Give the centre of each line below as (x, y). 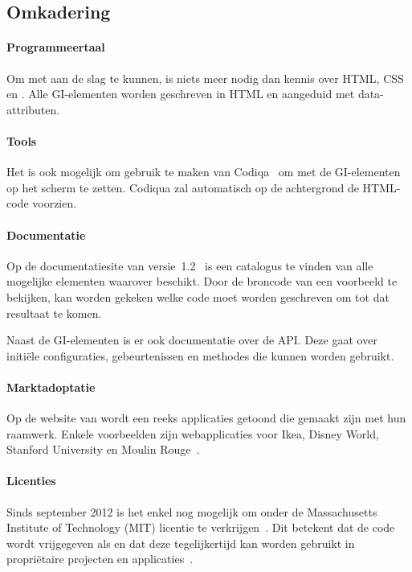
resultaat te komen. (54, 313)
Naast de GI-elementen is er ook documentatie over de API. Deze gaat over (192, 340)
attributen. (33, 109)
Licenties (31, 481)
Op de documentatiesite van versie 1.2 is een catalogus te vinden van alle (190, 265)
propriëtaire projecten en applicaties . (100, 559)
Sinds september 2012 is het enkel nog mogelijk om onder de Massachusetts (192, 511)
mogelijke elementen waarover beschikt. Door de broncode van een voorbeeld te (202, 281)
